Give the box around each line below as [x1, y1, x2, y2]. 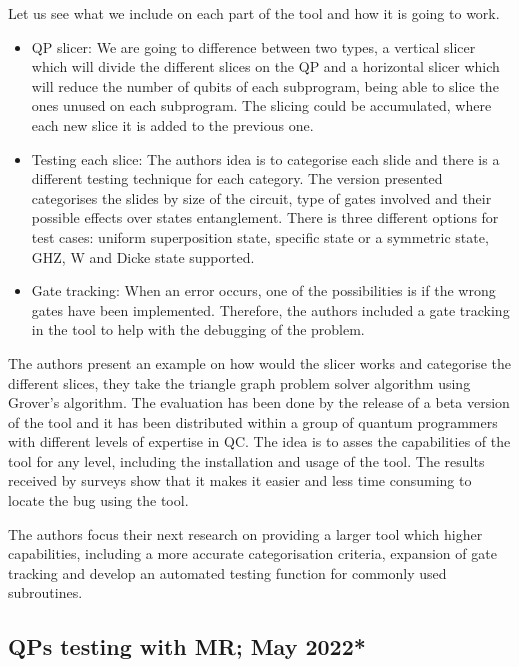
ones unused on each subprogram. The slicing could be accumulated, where [31, 95, 492, 116]
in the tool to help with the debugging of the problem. [31, 319, 365, 340]
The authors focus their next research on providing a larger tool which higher [8, 523, 483, 544]
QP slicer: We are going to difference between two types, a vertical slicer [31, 36, 476, 57]
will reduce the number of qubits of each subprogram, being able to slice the [31, 75, 499, 96]
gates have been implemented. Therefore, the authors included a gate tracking [31, 299, 510, 320]
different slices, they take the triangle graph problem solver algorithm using [8, 372, 471, 393]
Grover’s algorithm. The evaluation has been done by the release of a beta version [8, 392, 510, 413]
